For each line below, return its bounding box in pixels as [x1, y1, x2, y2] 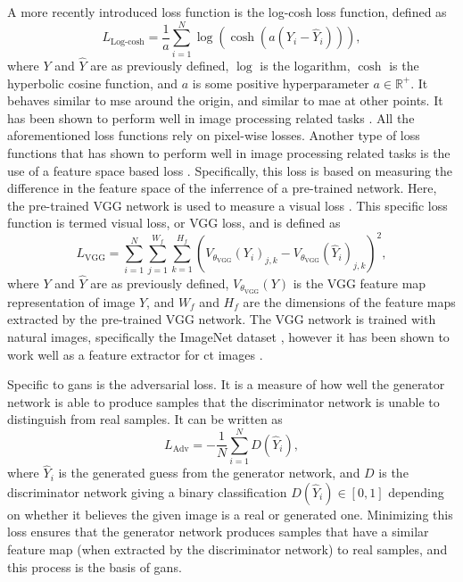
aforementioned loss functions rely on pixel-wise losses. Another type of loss [7, 126, 420, 145]
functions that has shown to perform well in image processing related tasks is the [7, 143, 451, 162]
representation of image [7, 292, 136, 311]
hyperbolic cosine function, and [7, 73, 178, 92]
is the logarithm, [260, 55, 351, 74]
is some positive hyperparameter [192, 73, 369, 92]
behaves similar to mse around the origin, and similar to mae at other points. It [7, 91, 443, 110]
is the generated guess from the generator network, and [58, 463, 360, 482]
